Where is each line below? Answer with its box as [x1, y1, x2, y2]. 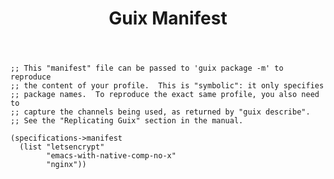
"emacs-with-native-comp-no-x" [46, 151, 177, 161]
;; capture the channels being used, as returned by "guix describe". [10, 107, 311, 117]
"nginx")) [46, 160, 87, 170]
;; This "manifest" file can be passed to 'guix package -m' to [10, 63, 284, 74]
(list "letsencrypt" [19, 142, 105, 152]
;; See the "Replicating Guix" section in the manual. [10, 116, 244, 126]
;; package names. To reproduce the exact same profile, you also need [10, 90, 320, 100]
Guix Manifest [108, 7, 228, 30]
